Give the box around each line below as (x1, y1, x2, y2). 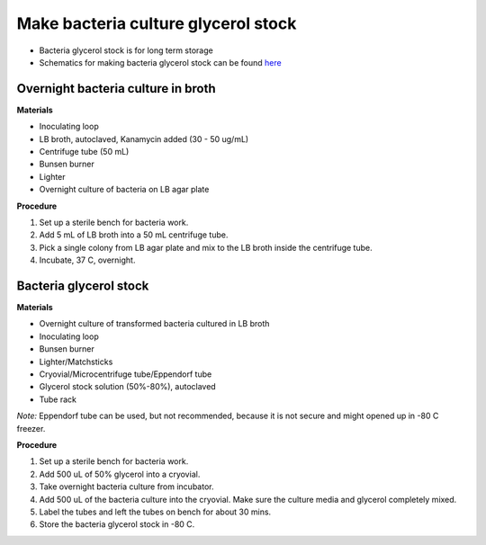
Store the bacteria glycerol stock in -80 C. (39, 519, 195, 530)
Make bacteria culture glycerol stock (16, 13, 297, 33)
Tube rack (39, 394, 76, 405)
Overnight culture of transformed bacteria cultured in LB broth (39, 318, 270, 329)
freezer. (16, 423, 46, 433)
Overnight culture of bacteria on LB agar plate (39, 184, 210, 195)
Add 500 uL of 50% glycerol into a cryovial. (39, 469, 201, 479)
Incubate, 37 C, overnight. (39, 255, 136, 265)
